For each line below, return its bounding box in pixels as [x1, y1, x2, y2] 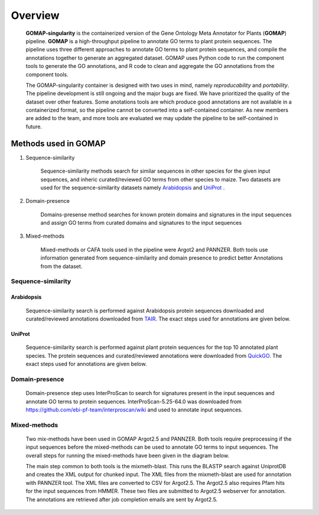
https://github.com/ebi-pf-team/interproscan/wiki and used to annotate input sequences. [25, 406, 243, 413]
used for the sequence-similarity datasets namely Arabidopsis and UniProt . [40, 184, 225, 191]
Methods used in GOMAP [11, 138, 106, 148]
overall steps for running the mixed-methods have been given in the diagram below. [25, 452, 230, 459]
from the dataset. [40, 263, 83, 270]
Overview [11, 9, 60, 22]
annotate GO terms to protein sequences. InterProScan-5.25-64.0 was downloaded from [25, 398, 242, 405]
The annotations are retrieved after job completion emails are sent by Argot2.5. [25, 495, 218, 503]
